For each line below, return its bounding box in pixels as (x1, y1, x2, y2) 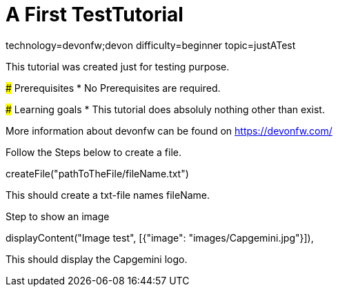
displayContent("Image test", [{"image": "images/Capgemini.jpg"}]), (6, 231, 314, 244)
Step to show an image (6, 210, 110, 222)
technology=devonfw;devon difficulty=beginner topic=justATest (6, 39, 296, 51)
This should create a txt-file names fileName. (6, 188, 210, 201)
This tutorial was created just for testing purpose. (6, 60, 230, 72)
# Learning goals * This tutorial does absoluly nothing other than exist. (6, 103, 325, 115)
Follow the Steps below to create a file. (6, 146, 182, 158)
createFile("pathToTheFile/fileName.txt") (6, 167, 189, 179)
